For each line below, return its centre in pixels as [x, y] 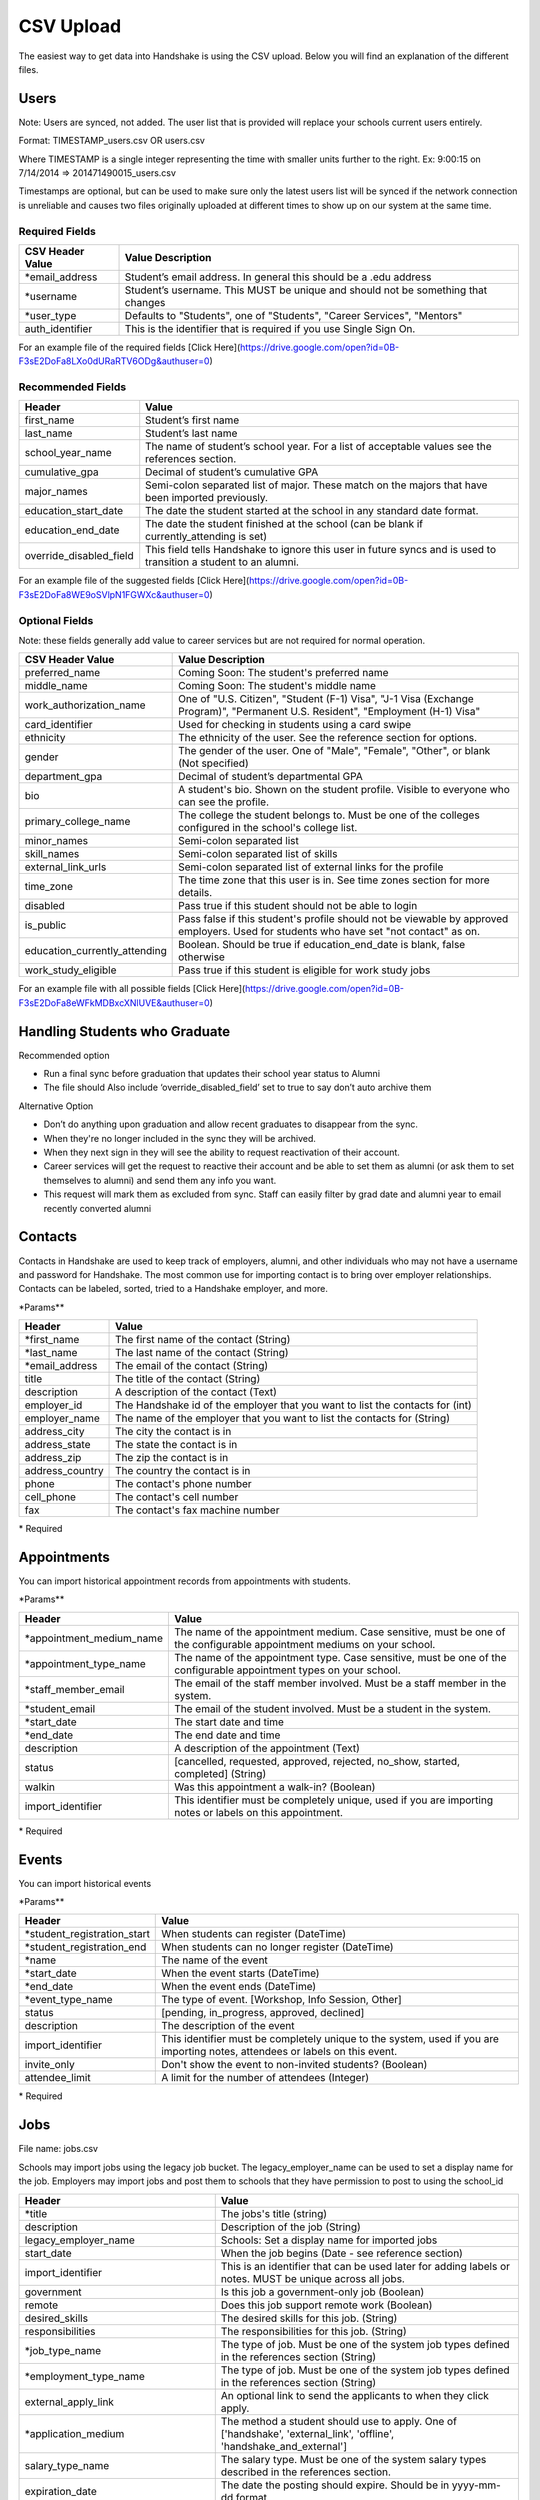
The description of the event [228, 2026]
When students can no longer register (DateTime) [277, 1947]
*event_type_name [69, 2000]
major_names [56, 492]
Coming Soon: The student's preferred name [283, 673]
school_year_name [68, 453]
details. [195, 893]
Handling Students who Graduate [124, 1031]
